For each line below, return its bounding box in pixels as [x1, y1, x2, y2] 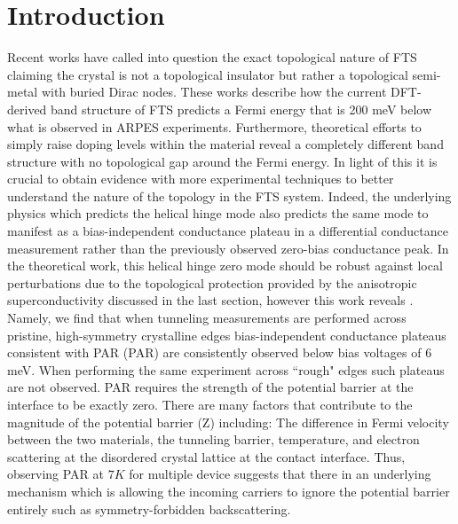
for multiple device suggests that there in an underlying [129, 465, 431, 483]
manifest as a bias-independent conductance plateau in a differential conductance [7, 222, 448, 240]
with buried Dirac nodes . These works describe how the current [41, 82, 387, 101]
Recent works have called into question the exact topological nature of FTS [7, 48, 417, 66]
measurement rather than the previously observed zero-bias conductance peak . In [7, 239, 449, 257]
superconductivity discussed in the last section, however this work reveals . [7, 291, 414, 309]
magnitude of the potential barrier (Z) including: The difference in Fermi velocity [7, 412, 449, 431]
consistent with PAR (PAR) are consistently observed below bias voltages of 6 [7, 343, 432, 362]
